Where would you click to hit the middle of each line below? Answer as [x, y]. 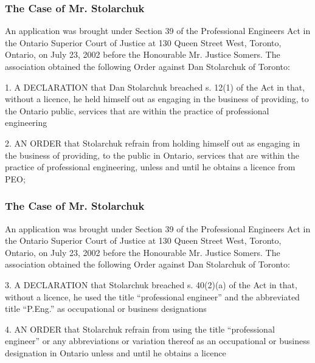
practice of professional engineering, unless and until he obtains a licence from [150, 167]
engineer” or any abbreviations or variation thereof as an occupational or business [157, 341]
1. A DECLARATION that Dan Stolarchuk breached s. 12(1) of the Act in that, [155, 87]
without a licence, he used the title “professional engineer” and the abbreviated [152, 296]
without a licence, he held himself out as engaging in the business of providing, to [157, 99]
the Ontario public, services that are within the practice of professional [137, 110]
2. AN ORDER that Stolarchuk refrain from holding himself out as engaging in [153, 143]
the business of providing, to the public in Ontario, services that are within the [152, 155]
